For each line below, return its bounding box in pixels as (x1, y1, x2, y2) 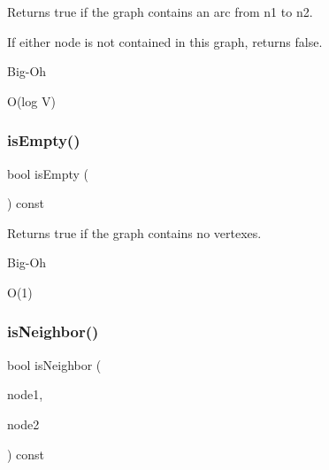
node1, (7, 385, 43, 404)
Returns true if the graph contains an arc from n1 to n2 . (7, 3, 313, 20)
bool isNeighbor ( (7, 355, 102, 374)
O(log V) (7, 91, 56, 110)
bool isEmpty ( (7, 164, 89, 182)
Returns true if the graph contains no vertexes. (7, 223, 262, 242)
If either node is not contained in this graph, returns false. (7, 32, 323, 50)
